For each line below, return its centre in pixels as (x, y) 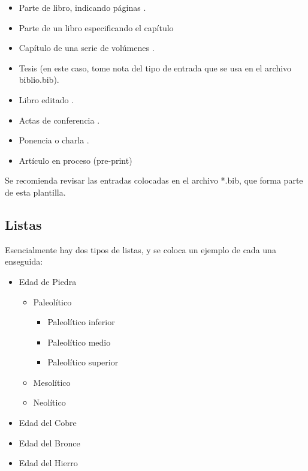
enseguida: (24, 261)
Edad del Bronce (49, 442)
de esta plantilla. (35, 192)
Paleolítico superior (83, 362)
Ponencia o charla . (54, 140)
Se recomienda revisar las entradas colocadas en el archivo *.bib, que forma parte (154, 180)
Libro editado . (46, 99)
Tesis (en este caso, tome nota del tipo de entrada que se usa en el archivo (155, 67)
